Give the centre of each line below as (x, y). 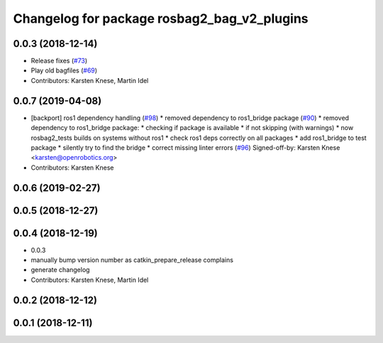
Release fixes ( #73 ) (59, 61)
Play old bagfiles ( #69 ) (64, 70)
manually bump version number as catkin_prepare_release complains (132, 260)
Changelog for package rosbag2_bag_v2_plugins (161, 18)
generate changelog (60, 270)
